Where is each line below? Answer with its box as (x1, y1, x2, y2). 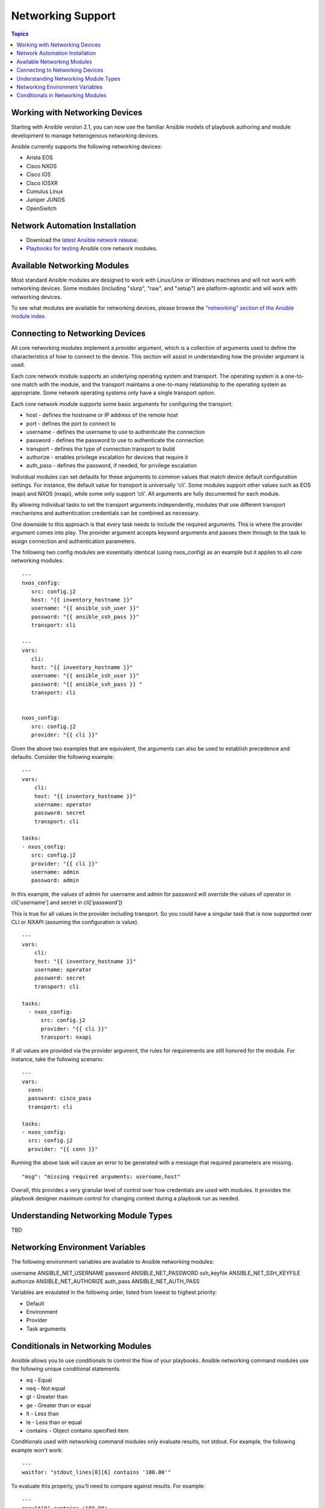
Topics (11, 30, 29, 37)
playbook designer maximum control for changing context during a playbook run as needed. (11, 1195, 240, 1202)
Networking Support (11, 9, 116, 22)
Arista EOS (26, 154, 54, 161)
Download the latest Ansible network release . (26, 236, 139, 244)
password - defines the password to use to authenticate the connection (26, 437, 204, 444)
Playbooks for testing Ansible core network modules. (26, 245, 158, 252)
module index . (11, 312, 46, 320)
